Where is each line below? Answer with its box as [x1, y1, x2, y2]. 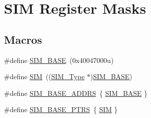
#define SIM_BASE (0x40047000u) [4, 55, 114, 65]
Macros [4, 31, 42, 47]
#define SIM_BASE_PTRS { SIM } [4, 104, 118, 115]
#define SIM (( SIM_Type [4, 71, 85, 82]
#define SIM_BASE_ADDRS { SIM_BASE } [4, 88, 148, 98]
